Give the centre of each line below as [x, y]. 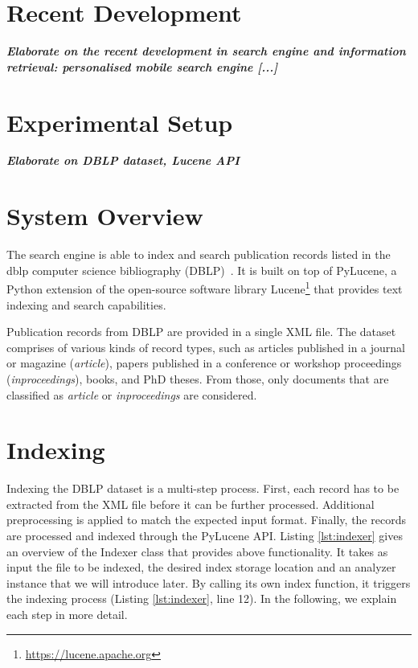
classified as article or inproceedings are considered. [132, 394]
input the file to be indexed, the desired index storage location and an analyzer [201, 567]
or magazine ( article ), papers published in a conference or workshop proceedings [204, 363]
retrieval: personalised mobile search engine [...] [142, 66]
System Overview [105, 216]
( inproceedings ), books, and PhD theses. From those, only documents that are [198, 378]
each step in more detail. [67, 615]
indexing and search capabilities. [86, 304]
